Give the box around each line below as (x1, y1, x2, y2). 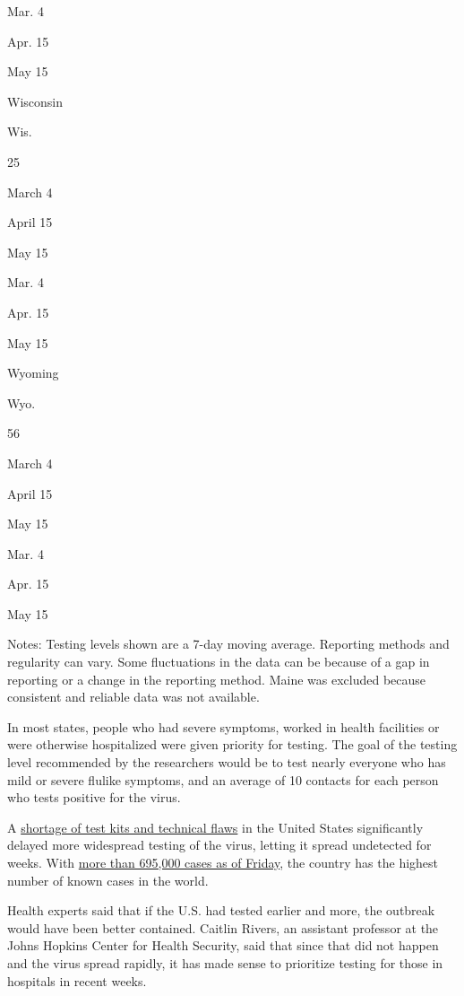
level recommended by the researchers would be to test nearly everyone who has (7, 753, 446, 772)
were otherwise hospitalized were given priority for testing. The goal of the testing (7, 735, 458, 754)
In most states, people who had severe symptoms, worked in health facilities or (7, 717, 440, 736)
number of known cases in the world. (7, 870, 209, 889)
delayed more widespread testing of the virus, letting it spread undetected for (7, 835, 432, 854)
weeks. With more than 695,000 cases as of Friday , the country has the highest (7, 853, 439, 871)
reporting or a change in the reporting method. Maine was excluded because (7, 669, 426, 688)
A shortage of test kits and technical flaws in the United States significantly (7, 817, 424, 836)
